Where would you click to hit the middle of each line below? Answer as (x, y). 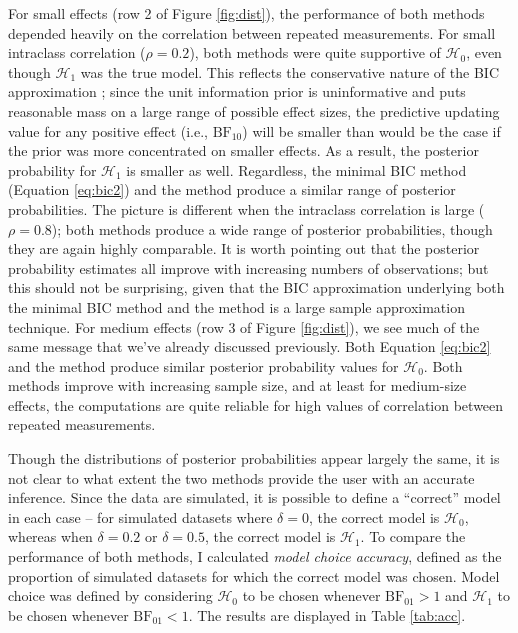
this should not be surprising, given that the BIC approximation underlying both (256, 287)
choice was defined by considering (110, 595)
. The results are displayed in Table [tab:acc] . (327, 614)
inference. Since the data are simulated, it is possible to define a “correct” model (254, 497)
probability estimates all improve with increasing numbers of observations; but (248, 267)
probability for (52, 169)
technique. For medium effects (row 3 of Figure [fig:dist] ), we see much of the (244, 326)
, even (484, 52)
